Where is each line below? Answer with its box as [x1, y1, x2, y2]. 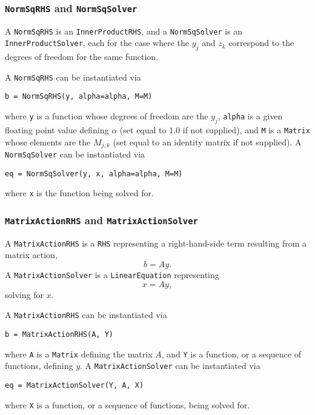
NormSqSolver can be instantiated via [5, 148, 145, 161]
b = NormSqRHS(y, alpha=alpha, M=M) [5, 92, 153, 101]
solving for [5, 288, 44, 300]
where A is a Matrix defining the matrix [5, 347, 153, 360]
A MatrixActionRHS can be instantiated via [5, 308, 167, 321]
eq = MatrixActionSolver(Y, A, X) [5, 380, 144, 390]
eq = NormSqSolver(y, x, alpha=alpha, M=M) [5, 169, 183, 178]
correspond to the [228, 36, 294, 49]
